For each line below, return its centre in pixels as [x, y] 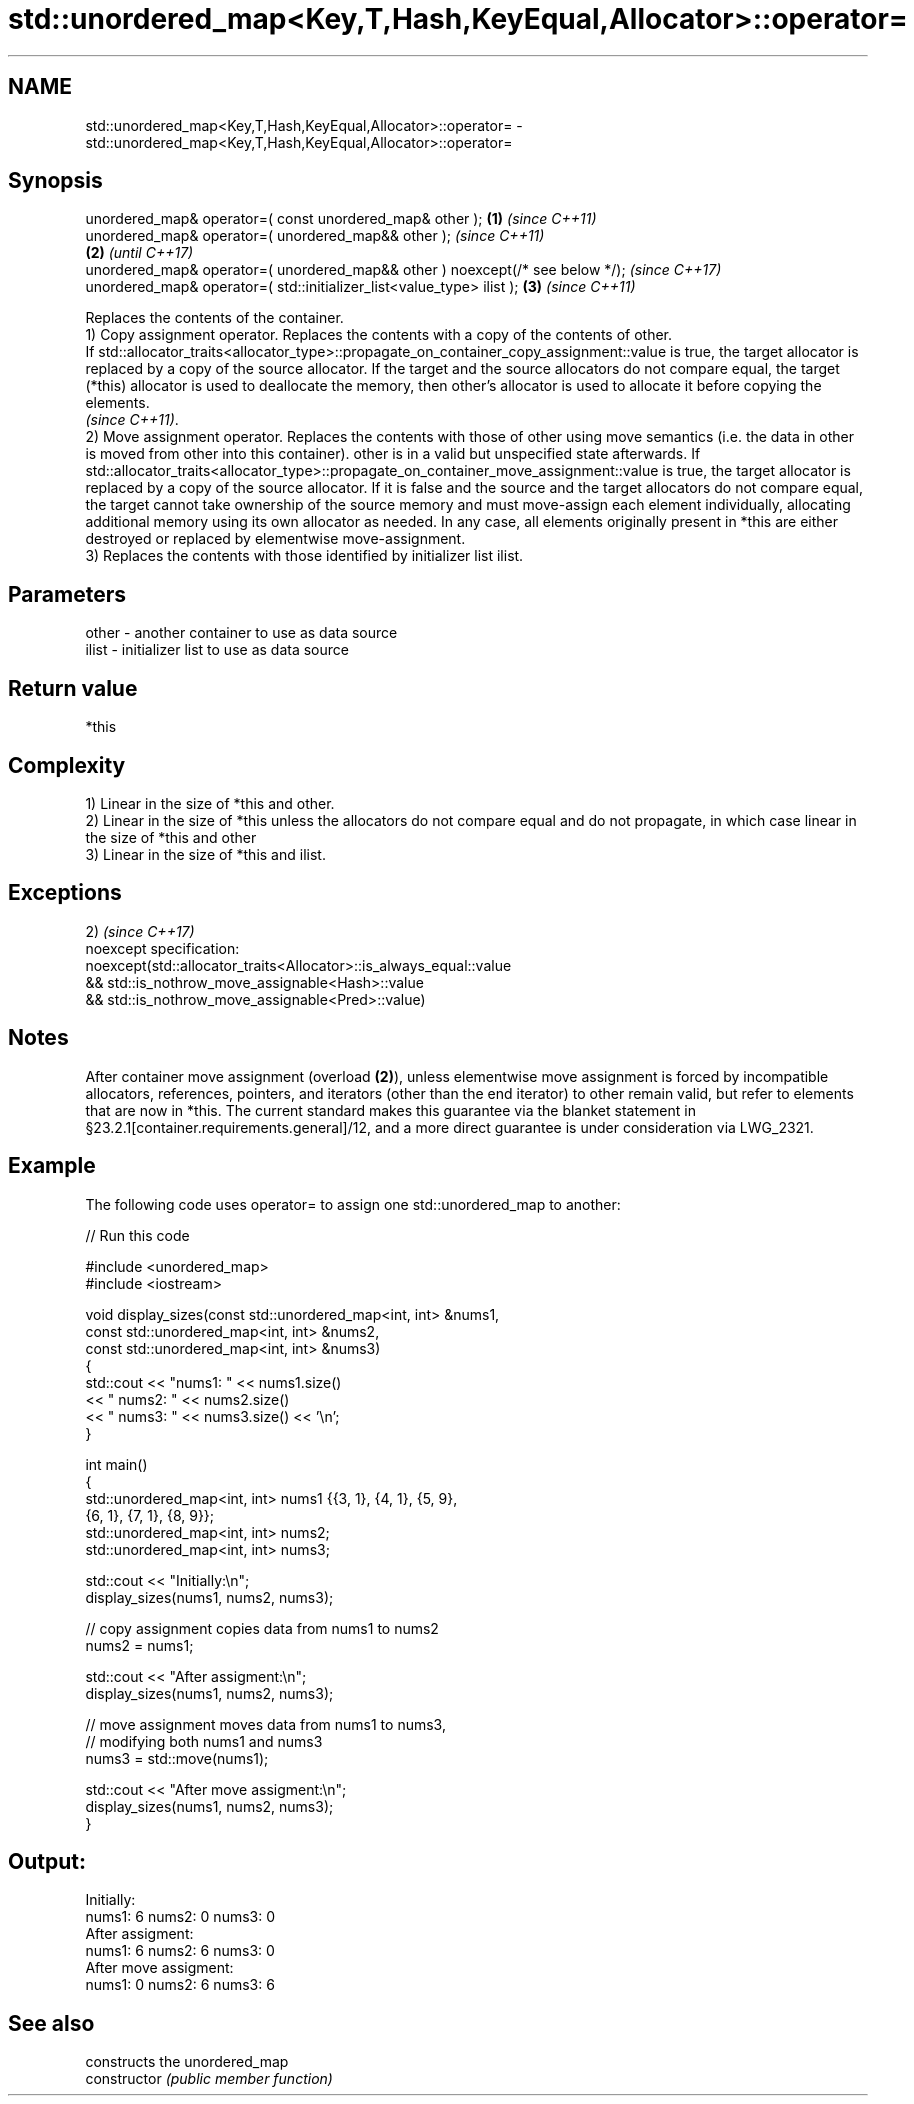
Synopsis [55, 181]
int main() [116, 1464]
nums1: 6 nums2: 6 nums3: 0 [180, 1951]
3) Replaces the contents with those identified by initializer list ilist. [304, 556]
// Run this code [137, 1235]
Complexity [67, 765]
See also [51, 2023]
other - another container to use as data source [241, 633]
